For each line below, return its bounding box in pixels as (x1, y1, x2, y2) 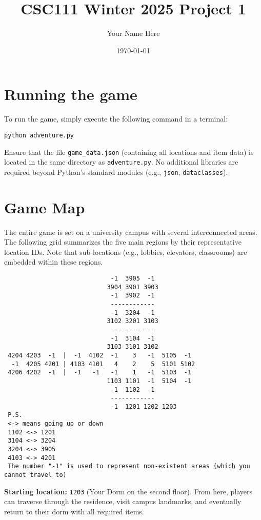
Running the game (4, 84, 137, 105)
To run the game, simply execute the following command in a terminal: (4, 113, 228, 124)
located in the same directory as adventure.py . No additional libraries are (4, 156, 238, 167)
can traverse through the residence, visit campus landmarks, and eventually (4, 496, 242, 507)
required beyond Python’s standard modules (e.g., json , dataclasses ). (4, 166, 228, 177)
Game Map (4, 196, 85, 217)
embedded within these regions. (4, 256, 103, 267)
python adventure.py (4, 131, 74, 139)
